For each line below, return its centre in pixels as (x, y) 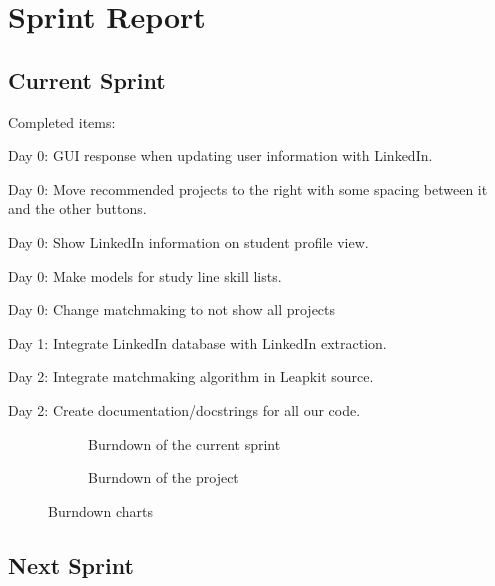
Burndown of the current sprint (184, 443)
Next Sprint (71, 564)
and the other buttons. (77, 208)
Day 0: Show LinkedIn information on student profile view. (188, 241)
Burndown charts (100, 510)
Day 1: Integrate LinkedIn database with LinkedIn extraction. (197, 342)
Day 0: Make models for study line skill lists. (145, 275)
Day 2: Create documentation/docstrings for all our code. (184, 409)
